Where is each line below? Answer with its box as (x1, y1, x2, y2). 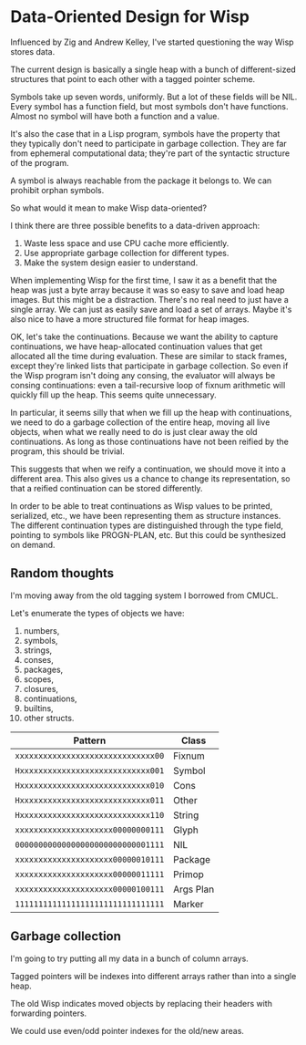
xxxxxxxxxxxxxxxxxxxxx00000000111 (15, 824, 165, 835)
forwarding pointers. (10, 1008, 87, 1019)
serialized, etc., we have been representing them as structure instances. (10, 510, 281, 521)
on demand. (10, 539, 56, 550)
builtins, (23, 702, 54, 713)
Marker (172, 897, 204, 910)
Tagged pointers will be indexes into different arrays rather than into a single (10, 970, 297, 981)
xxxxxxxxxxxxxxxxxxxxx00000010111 (15, 854, 165, 864)
